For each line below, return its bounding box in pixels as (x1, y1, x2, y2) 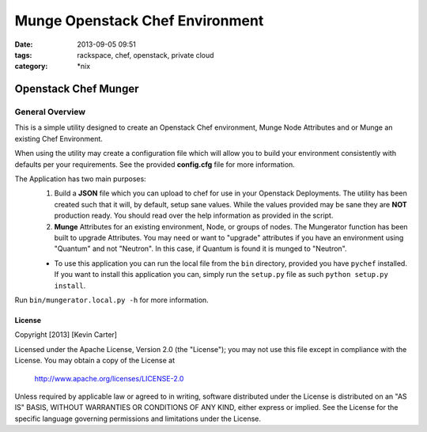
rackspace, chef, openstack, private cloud (77, 50, 214, 59)
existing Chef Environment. (14, 134, 103, 143)
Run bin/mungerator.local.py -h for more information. (14, 295, 209, 305)
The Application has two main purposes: (14, 174, 146, 184)
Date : (14, 40, 33, 49)
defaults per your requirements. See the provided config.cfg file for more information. (14, 159, 296, 169)
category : (14, 62, 48, 71)
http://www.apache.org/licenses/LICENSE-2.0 (34, 373, 184, 383)
